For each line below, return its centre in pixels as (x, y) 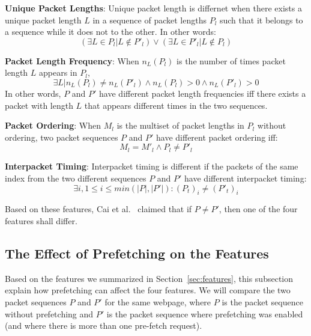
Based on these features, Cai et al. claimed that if (98, 209)
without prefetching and (49, 313)
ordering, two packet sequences (62, 137)
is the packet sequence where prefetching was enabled (205, 313)
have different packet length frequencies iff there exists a (203, 93)
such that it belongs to (261, 20)
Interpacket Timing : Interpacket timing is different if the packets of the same (152, 166)
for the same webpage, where (158, 301)
